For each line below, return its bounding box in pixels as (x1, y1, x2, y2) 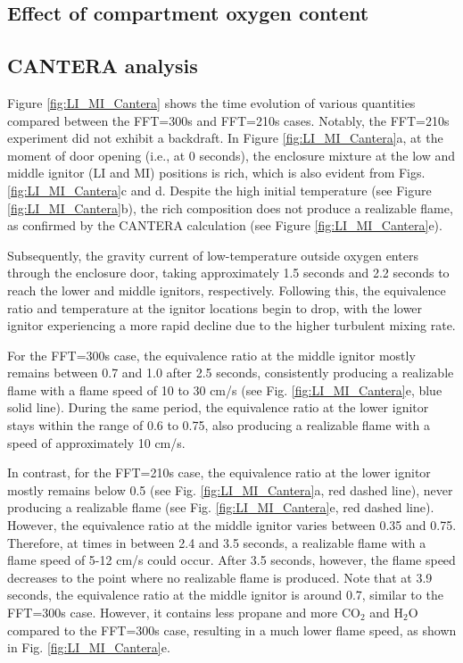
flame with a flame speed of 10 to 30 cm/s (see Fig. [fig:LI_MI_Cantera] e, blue (7, 380, 442, 399)
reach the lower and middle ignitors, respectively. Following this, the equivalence (7, 280, 446, 299)
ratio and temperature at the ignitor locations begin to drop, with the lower (7, 298, 423, 317)
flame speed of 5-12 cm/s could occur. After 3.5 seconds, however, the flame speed (7, 551, 456, 569)
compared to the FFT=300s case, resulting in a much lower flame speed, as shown (7, 620, 457, 639)
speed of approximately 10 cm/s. (7, 433, 186, 452)
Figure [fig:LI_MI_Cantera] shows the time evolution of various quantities (7, 93, 416, 112)
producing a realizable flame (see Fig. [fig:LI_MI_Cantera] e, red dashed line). (7, 498, 434, 517)
